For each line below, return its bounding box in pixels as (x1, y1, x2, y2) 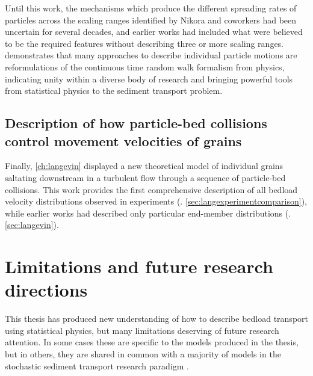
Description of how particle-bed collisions (5, 114, 267, 132)
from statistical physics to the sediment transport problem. (5, 84, 223, 97)
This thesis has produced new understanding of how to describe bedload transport (5, 312, 308, 325)
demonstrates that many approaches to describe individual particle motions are (5, 49, 297, 61)
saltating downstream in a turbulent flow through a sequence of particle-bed (5, 171, 286, 183)
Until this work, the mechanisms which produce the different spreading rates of (5, 2, 297, 14)
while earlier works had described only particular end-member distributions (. (5, 206, 291, 219)
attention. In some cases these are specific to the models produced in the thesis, (5, 336, 299, 348)
